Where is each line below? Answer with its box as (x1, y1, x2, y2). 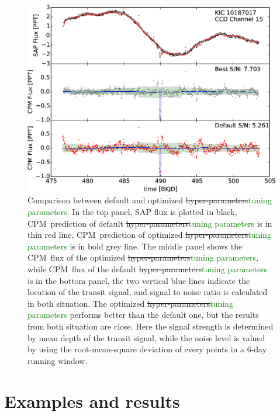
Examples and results (4, 389, 180, 412)
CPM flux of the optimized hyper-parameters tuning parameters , (27, 251, 258, 264)
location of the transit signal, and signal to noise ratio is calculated (27, 286, 268, 298)
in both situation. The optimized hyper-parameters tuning (27, 297, 233, 309)
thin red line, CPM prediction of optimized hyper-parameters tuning (27, 228, 272, 241)
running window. (27, 354, 88, 366)
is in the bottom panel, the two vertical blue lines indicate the (27, 274, 250, 286)
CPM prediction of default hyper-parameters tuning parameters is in (27, 217, 272, 229)
